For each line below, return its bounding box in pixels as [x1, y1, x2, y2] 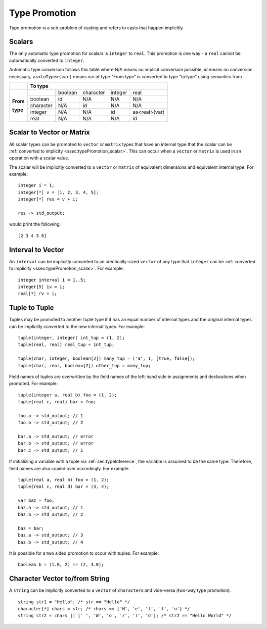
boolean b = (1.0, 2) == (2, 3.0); [18, 562, 104, 568]
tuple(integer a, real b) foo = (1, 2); [18, 392, 117, 398]
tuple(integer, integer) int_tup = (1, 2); [18, 335, 125, 340]
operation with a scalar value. [9, 155, 69, 161]
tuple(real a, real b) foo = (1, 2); [18, 477, 110, 483]
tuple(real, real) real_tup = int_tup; [18, 342, 115, 347]
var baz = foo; [18, 498, 55, 503]
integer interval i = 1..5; [18, 277, 86, 283]
